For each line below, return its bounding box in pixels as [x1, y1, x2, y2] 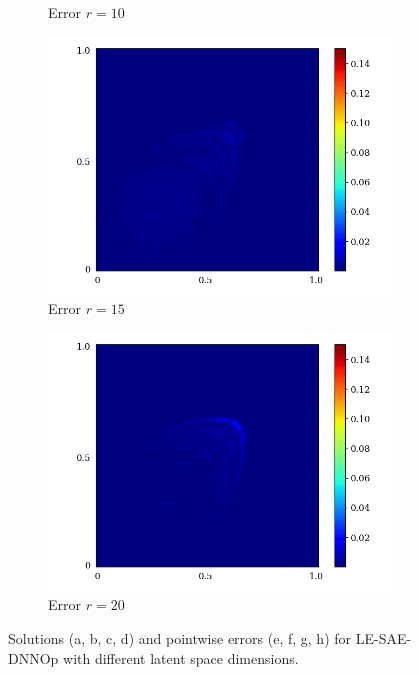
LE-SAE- [355, 627, 412, 648]
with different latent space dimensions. [63, 647, 299, 668]
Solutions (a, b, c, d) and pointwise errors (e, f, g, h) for [8, 627, 352, 648]
